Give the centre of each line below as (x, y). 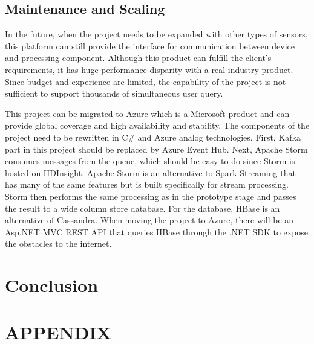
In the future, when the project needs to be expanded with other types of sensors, (156, 34)
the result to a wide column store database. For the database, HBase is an (142, 208)
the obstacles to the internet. (58, 244)
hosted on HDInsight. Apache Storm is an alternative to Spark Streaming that (150, 172)
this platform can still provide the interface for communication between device (150, 46)
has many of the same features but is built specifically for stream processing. (147, 184)
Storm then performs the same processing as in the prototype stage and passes (151, 196)
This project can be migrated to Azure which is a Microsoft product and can (147, 113)
